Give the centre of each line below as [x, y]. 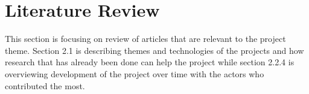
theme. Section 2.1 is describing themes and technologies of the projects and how [154, 50]
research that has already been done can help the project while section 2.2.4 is [150, 62]
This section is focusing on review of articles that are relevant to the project [145, 39]
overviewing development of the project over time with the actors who [135, 73]
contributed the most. [45, 85]
